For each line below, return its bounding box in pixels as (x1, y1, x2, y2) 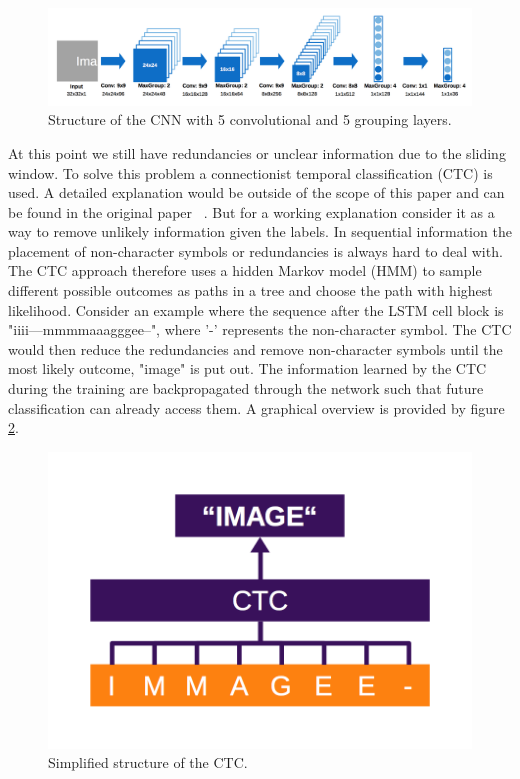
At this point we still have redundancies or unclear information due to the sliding (8, 142, 506, 163)
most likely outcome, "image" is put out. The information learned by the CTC (8, 358, 487, 379)
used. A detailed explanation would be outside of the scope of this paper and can (8, 182, 505, 203)
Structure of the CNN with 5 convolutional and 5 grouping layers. (48, 109, 452, 130)
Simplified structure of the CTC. (48, 752, 248, 773)
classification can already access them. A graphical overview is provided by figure (8, 397, 505, 418)
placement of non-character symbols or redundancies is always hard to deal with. (8, 240, 503, 261)
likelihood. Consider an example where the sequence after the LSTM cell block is (8, 299, 504, 320)
